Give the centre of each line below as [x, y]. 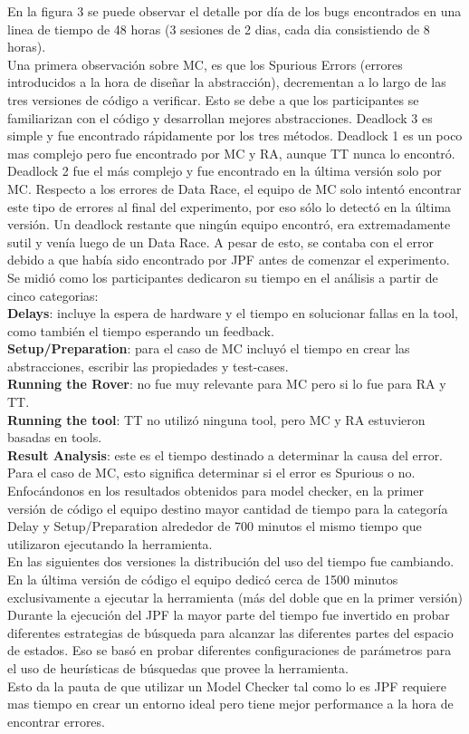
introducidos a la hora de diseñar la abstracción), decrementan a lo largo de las [227, 82]
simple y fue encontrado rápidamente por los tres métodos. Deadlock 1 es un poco [235, 135]
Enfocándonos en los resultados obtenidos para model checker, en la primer [216, 491]
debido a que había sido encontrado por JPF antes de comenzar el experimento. [229, 260]
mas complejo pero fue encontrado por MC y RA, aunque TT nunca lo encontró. [231, 153]
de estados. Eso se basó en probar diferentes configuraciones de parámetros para [230, 650]
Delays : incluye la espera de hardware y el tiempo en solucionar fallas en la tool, [233, 313]
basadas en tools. [55, 437]
